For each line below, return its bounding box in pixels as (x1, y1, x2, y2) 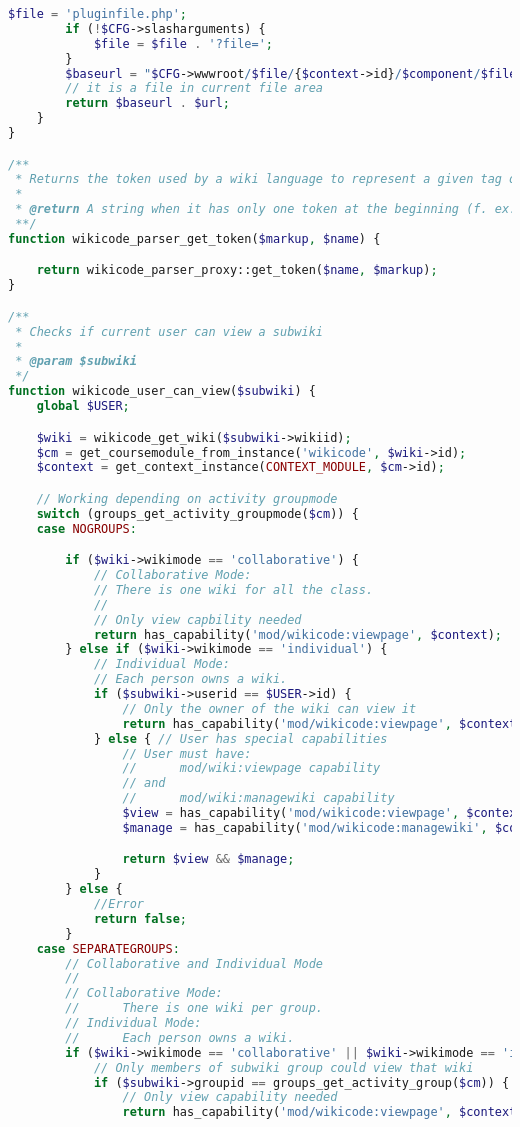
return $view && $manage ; (122, 852, 295, 867)
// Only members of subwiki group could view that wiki (93, 1060, 474, 1075)
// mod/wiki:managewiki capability (122, 791, 395, 806)
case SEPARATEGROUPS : (36, 941, 180, 956)
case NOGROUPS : (36, 521, 137, 536)
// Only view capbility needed (93, 612, 302, 627)
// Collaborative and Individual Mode (65, 956, 323, 971)
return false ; (93, 911, 187, 926)
